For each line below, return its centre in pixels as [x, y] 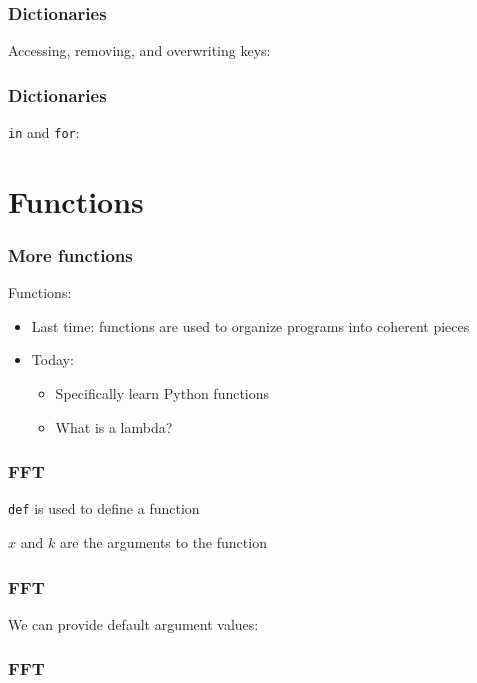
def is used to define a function [104, 508]
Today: [52, 359]
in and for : [44, 132]
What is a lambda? [114, 426]
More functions [70, 254]
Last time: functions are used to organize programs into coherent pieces [250, 325]
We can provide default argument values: [133, 623]
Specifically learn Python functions [162, 393]
